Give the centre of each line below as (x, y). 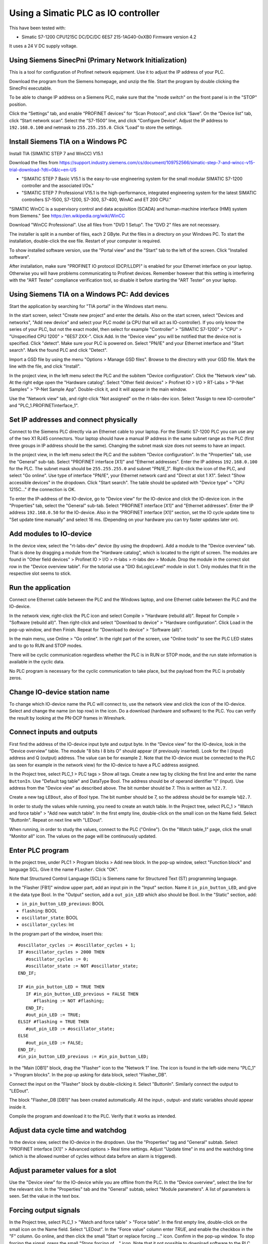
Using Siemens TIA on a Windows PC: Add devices (89, 294)
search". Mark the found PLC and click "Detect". (58, 350)
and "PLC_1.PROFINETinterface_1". (44, 406)
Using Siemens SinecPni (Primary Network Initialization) (98, 60)
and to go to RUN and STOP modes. (46, 646)
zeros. (16, 678)
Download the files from (34, 163)
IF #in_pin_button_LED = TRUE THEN (61, 987)
